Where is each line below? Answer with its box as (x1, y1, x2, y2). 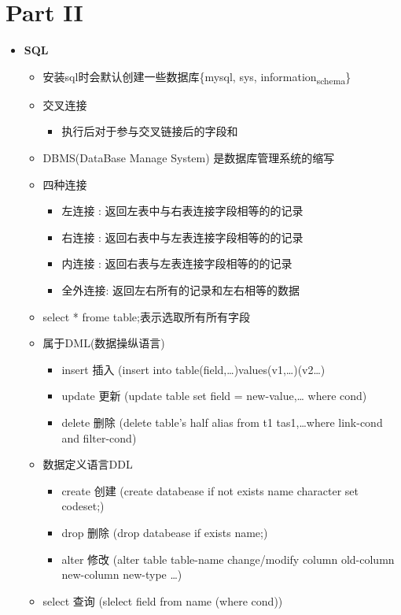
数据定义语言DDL (42, 456, 133, 472)
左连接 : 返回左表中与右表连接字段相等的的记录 (61, 202, 304, 219)
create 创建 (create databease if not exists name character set (61, 482, 359, 498)
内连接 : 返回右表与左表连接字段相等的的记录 (61, 255, 292, 272)
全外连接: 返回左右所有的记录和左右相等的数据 (61, 282, 300, 298)
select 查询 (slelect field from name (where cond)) (42, 592, 283, 609)
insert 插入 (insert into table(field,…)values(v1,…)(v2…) (61, 361, 326, 377)
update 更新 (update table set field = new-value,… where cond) (61, 387, 367, 404)
